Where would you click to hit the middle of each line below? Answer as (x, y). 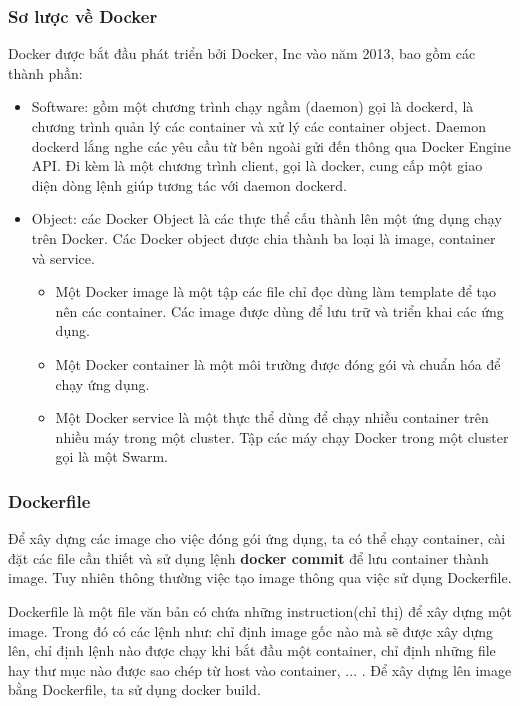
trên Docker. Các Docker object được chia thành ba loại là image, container (263, 237)
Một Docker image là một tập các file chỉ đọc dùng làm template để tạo (275, 291)
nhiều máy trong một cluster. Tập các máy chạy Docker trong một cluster (282, 436)
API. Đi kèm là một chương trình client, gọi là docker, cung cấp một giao (257, 165)
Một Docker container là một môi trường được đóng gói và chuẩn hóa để (278, 363)
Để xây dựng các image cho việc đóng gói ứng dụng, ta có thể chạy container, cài (257, 538)
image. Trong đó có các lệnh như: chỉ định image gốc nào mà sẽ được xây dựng (251, 630)
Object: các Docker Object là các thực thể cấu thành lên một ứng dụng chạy (266, 218)
